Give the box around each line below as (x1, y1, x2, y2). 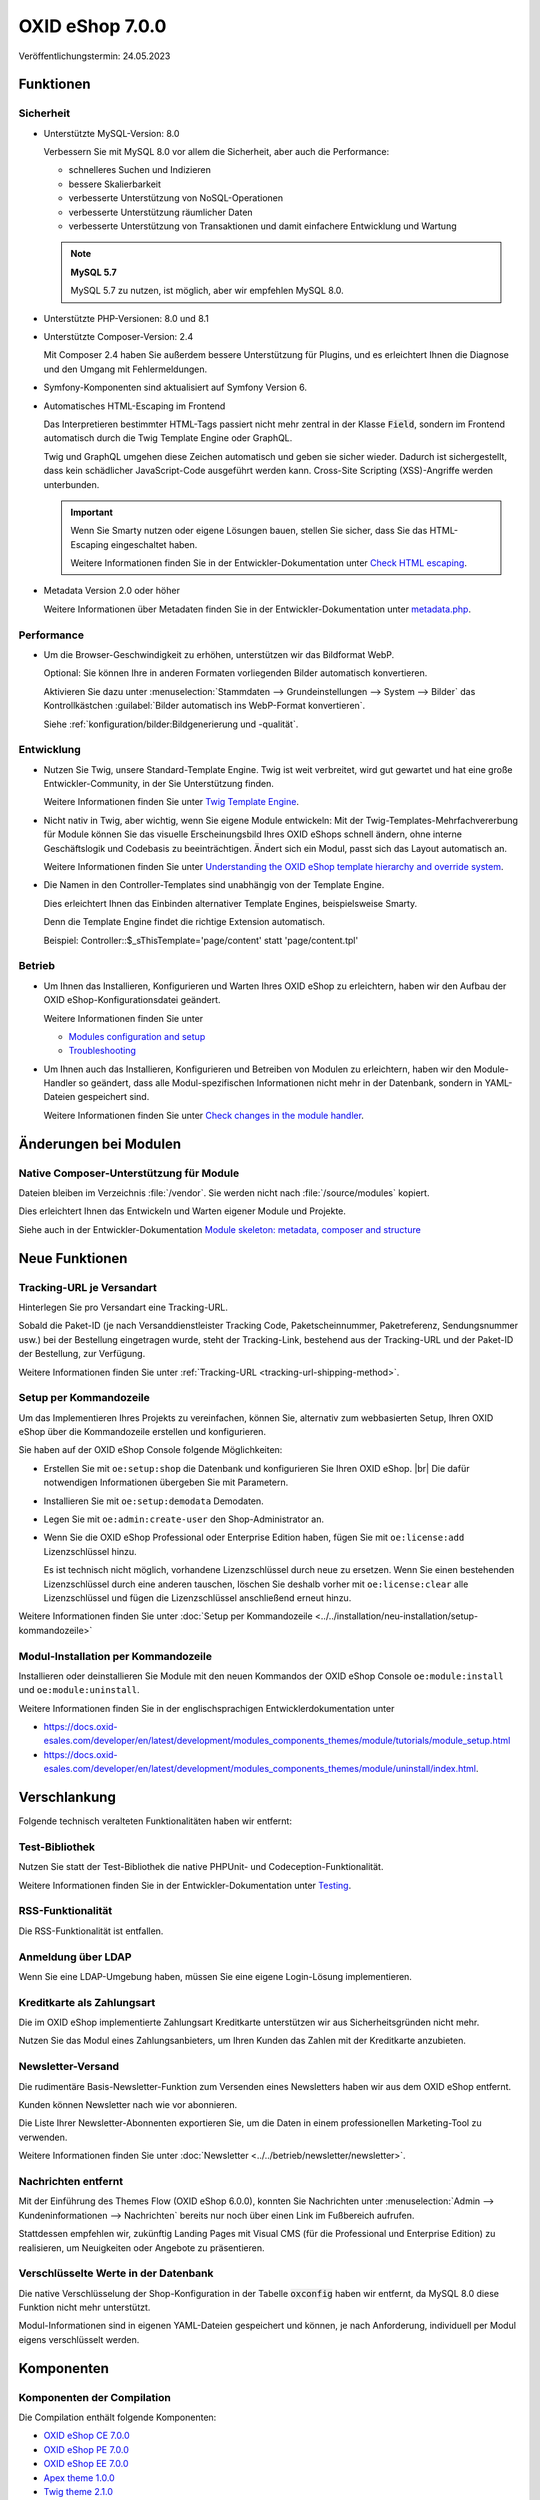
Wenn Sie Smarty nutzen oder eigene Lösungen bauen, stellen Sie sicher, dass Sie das (70, 525, 428, 537)
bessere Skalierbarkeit (68, 178, 162, 190)
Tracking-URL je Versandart (18, 1280, 157, 1294)
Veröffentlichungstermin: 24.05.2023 (18, 50, 171, 62)
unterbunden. (43, 478, 100, 490)
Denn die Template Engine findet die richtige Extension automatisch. (43, 916, 325, 928)
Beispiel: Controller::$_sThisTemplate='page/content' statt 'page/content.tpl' (43, 934, 359, 946)
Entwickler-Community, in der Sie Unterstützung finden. (43, 778, 274, 790)
